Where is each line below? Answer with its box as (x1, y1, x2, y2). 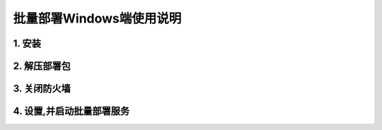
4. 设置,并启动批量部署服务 (13, 105, 130, 117)
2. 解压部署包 (13, 60, 71, 72)
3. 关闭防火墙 (13, 83, 71, 95)
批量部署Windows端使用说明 (13, 11, 182, 26)
